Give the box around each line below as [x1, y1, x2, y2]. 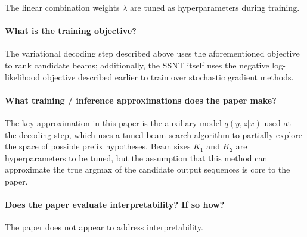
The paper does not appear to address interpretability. [5, 221, 203, 233]
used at [264, 116, 291, 129]
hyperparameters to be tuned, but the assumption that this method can [5, 151, 268, 164]
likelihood [5, 70, 41, 83]
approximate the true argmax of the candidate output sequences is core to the [5, 163, 290, 176]
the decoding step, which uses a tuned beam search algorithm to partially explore [5, 128, 303, 141]
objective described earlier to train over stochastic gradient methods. [42, 70, 294, 83]
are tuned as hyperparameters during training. [130, 1, 300, 13]
